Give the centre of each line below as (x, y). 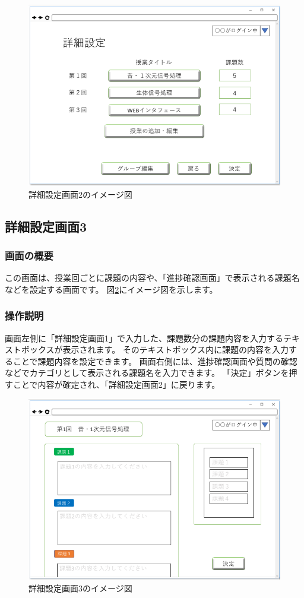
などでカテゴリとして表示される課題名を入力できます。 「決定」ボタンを (147, 373)
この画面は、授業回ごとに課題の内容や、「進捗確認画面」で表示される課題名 (152, 278)
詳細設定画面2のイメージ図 (80, 194)
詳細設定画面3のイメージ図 (80, 588)
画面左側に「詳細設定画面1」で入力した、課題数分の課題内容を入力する (144, 338)
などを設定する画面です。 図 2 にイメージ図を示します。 (111, 289)
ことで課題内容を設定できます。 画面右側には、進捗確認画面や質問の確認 (155, 361)
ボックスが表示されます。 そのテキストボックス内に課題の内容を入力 (155, 349)
